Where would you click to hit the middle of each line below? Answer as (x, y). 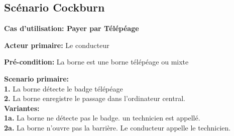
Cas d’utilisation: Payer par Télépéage (72, 28)
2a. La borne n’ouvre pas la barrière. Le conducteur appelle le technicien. (118, 127)
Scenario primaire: (36, 78)
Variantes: (22, 108)
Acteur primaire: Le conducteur (57, 45)
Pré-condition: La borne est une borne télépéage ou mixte (96, 62)
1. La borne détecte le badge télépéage (64, 88)
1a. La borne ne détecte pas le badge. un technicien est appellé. (102, 118)
